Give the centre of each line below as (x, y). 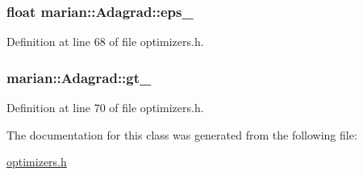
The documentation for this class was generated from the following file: (182, 134)
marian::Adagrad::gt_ (79, 77)
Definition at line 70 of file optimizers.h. (105, 108)
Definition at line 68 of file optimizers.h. (105, 42)
